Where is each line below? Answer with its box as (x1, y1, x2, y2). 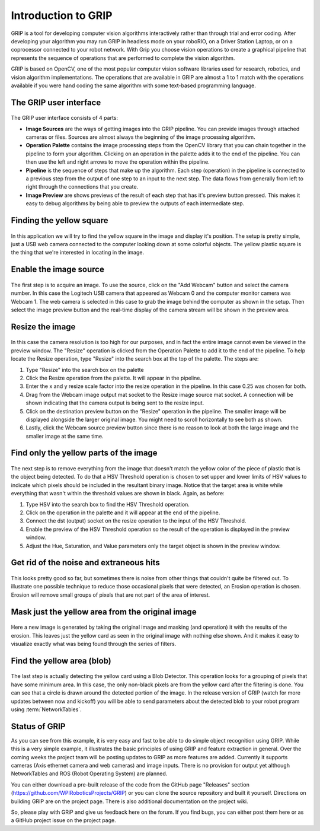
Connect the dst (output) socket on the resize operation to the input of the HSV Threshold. (25, 517, 247, 524)
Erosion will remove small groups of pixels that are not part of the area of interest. (11, 591, 210, 598)
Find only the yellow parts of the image (11, 448, 158, 458)
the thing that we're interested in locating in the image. (11, 249, 145, 256)
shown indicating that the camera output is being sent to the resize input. (25, 399, 204, 406)
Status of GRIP (11, 721, 66, 731)
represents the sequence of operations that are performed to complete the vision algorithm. (11, 54, 235, 62)
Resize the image (11, 321, 76, 332)
